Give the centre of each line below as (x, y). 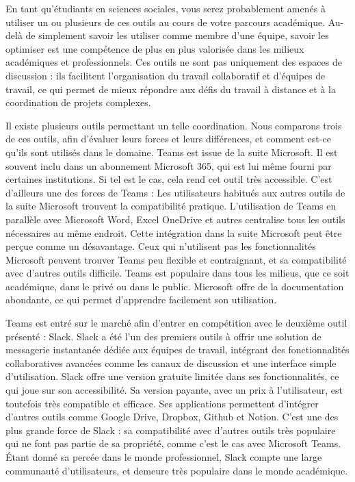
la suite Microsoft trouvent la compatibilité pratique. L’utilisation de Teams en (171, 206)
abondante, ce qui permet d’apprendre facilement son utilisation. (141, 300)
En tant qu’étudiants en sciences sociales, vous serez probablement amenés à (166, 8)
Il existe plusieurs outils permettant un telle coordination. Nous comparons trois (174, 125)
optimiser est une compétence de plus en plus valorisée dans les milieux (155, 48)
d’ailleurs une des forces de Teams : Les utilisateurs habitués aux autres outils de (175, 192)
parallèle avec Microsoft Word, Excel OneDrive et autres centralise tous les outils (175, 219)
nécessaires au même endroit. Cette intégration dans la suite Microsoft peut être (174, 232)
